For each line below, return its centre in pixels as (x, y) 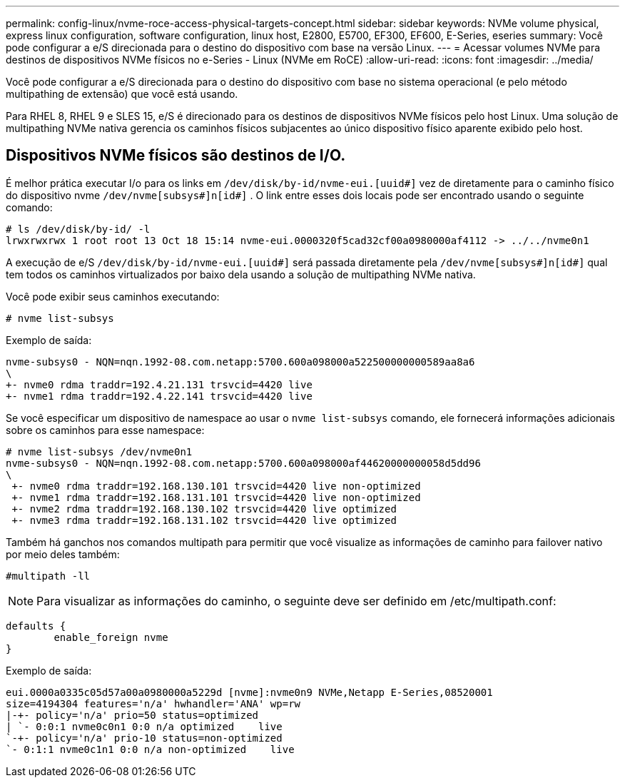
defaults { (36, 626)
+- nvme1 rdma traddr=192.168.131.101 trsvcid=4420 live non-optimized (216, 497)
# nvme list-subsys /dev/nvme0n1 (99, 451)
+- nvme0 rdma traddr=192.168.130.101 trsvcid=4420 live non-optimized (216, 486)
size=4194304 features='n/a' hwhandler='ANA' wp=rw (153, 703)
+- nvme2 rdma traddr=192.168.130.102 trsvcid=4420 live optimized (204, 509)
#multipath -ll (48, 576)
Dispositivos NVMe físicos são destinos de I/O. (176, 156)
